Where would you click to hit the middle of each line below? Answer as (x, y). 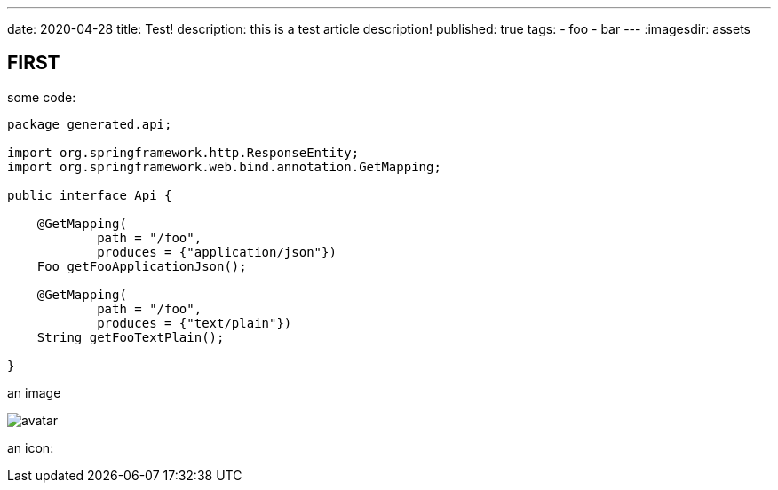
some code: (42, 97)
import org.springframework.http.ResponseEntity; (183, 152)
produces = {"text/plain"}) (194, 323)
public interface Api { (90, 195)
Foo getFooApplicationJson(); (142, 266)
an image (34, 392)
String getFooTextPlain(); (131, 337)
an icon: (31, 447)
